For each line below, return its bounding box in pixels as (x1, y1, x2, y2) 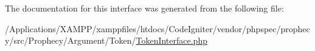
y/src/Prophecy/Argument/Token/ (5, 34, 136, 47)
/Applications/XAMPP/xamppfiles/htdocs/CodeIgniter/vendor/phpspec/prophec (5, 22, 310, 35)
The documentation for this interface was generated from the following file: (5, 2, 284, 14)
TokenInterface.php (136, 34, 207, 47)
